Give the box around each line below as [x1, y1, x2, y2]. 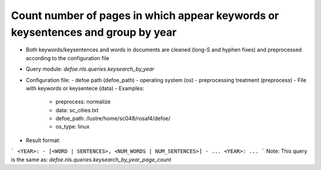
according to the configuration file [26, 54, 109, 62]
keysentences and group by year [11, 26, 177, 39]
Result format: [26, 137, 61, 144]
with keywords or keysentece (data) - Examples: [26, 84, 144, 92]
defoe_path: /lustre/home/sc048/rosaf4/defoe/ [55, 115, 171, 122]
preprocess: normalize [55, 98, 111, 105]
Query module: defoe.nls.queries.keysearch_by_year [26, 65, 155, 73]
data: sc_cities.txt [55, 106, 99, 114]
